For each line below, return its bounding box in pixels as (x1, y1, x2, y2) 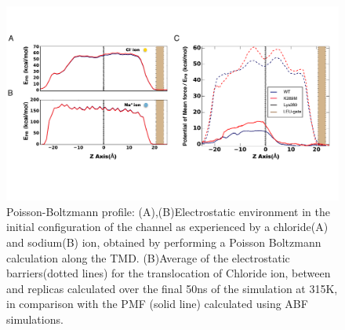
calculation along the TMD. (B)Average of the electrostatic (6, 249, 290, 266)
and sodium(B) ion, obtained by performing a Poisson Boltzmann (6, 233, 321, 250)
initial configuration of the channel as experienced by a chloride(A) (6, 218, 329, 235)
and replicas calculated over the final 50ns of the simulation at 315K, (6, 280, 338, 296)
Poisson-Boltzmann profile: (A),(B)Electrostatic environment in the (6, 203, 330, 219)
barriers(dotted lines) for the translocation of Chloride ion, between (6, 265, 331, 281)
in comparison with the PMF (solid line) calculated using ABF (6, 295, 308, 312)
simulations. (6, 310, 64, 327)
